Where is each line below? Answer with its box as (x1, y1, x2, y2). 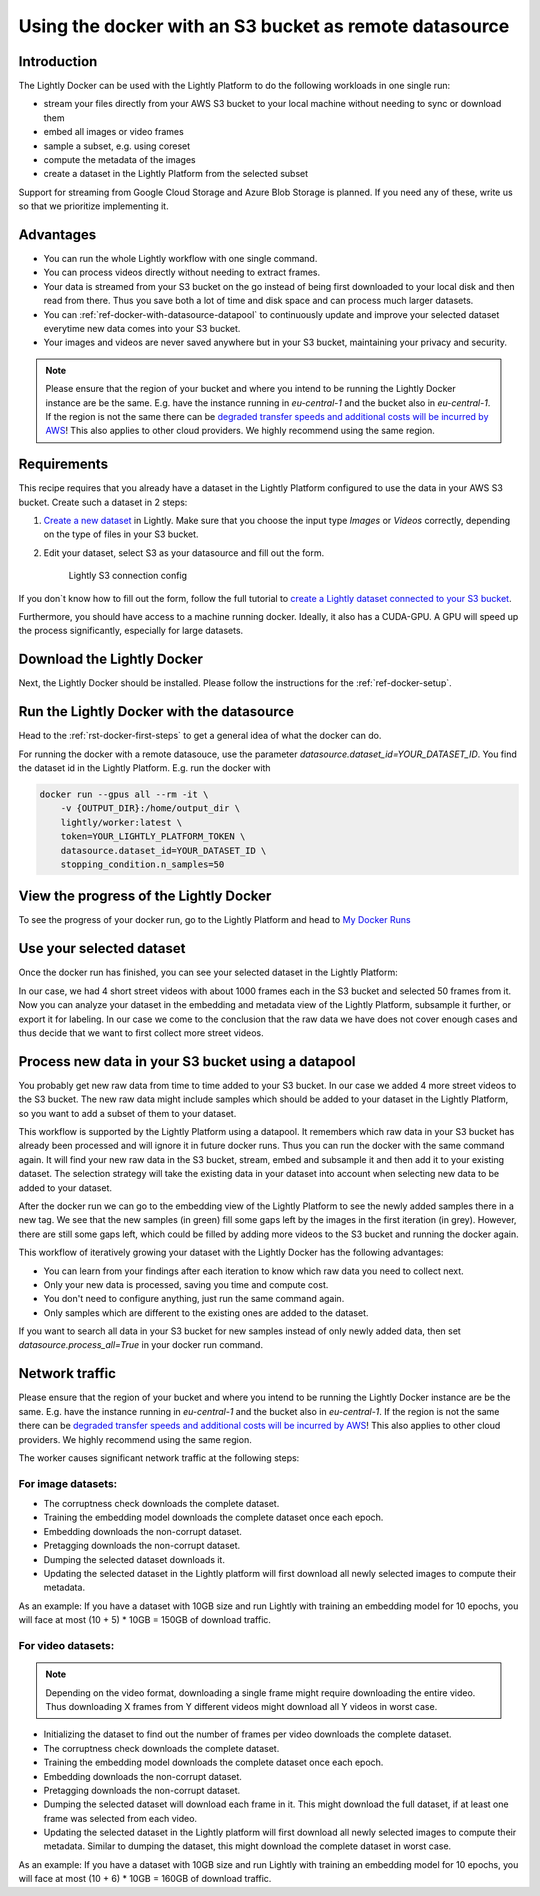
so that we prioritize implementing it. (18, 200, 169, 212)
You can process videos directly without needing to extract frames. (43, 266, 321, 279)
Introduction (18, 53, 98, 70)
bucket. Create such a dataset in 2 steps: (18, 496, 188, 508)
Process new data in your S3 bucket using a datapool (18, 1053, 356, 1070)
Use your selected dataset (18, 940, 186, 957)
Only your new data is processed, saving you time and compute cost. (43, 1278, 329, 1290)
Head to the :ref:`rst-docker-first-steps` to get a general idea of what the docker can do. (18, 730, 382, 742)
